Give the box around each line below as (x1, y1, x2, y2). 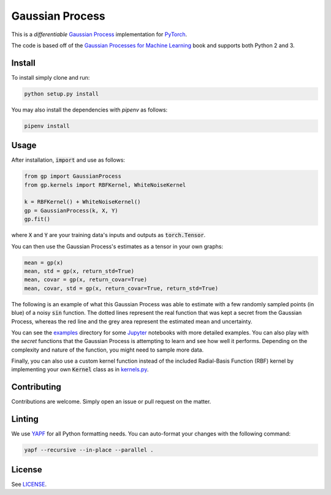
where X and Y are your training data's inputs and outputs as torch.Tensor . (11, 232, 206, 239)
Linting (11, 414, 39, 425)
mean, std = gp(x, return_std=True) (24, 267, 135, 274)
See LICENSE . (11, 480, 47, 488)
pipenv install (24, 123, 70, 129)
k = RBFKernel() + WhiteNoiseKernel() (24, 198, 141, 205)
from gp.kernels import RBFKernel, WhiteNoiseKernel (24, 181, 186, 188)
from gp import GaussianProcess (24, 173, 122, 180)
